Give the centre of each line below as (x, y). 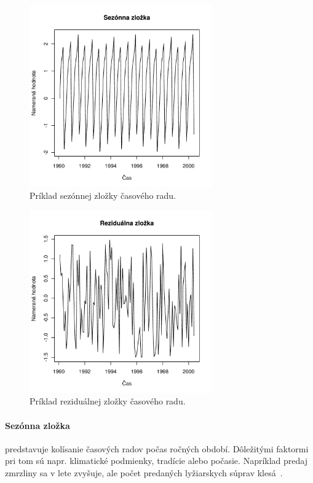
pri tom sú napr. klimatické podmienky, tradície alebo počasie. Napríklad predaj (156, 461)
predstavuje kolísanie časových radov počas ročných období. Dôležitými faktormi (157, 448)
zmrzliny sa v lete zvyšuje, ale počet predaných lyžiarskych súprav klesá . (144, 472)
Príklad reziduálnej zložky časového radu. (108, 401)
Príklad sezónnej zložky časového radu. (103, 195)
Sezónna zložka (38, 425)
